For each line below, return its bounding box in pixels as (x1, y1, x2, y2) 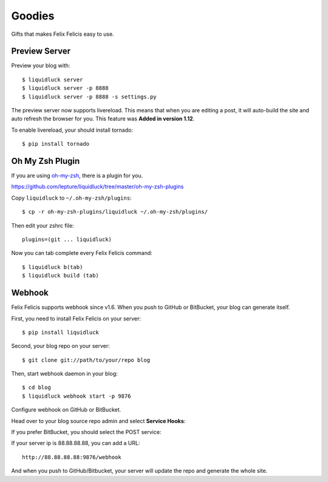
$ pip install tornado (22, 140, 90, 148)
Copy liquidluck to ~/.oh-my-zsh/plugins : (11, 194, 132, 202)
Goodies (11, 9, 55, 22)
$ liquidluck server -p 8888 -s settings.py (22, 93, 157, 100)
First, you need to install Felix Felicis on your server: (11, 314, 142, 322)
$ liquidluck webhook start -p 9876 (22, 392, 131, 399)
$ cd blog (22, 384, 51, 391)
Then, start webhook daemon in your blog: (11, 370, 118, 378)
